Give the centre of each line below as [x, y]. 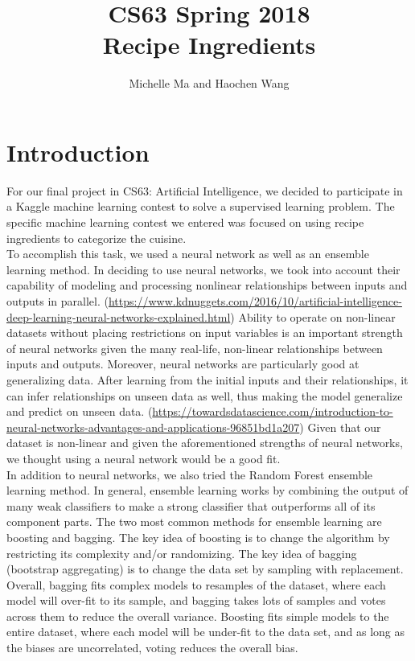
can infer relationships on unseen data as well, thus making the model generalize [205, 395]
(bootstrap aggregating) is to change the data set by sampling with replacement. [205, 569]
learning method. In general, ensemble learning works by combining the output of [207, 490]
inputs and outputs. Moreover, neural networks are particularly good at [183, 364]
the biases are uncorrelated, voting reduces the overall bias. [152, 648]
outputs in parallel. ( [58, 301]
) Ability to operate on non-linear [313, 316]
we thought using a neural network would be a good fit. [144, 458]
